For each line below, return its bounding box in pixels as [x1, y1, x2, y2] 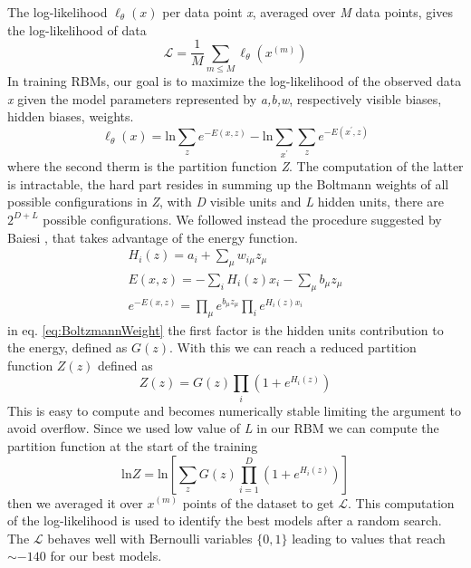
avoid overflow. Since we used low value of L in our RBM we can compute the [7, 419, 439, 438]
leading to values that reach [292, 528, 446, 547]
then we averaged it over [7, 493, 143, 512]
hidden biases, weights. [7, 107, 134, 126]
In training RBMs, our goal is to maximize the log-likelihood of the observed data [7, 71, 462, 90]
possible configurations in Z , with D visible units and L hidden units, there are [7, 192, 445, 211]
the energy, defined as [7, 338, 128, 357]
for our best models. [50, 546, 162, 565]
